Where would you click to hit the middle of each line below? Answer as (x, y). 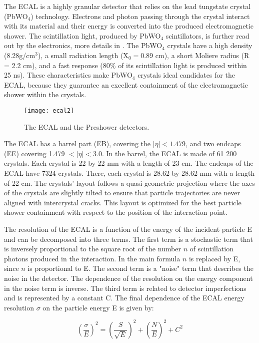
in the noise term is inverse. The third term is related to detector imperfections (125, 288)
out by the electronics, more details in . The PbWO (83, 45)
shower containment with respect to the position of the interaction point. (116, 212)
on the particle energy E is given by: (98, 307)
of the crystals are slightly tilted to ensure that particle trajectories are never (122, 193)
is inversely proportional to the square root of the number (92, 249)
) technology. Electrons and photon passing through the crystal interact (140, 16)
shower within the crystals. (45, 94)
